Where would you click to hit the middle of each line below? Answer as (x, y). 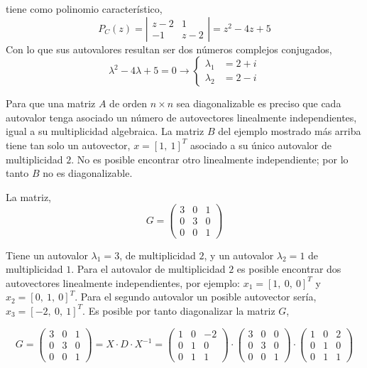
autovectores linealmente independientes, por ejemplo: (123, 282)
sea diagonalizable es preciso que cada (259, 103)
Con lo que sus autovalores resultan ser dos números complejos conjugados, (169, 49)
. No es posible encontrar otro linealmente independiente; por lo (210, 159)
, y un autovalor (239, 255)
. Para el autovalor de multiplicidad (148, 269)
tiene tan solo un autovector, (68, 145)
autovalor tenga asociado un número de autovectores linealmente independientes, (181, 117)
